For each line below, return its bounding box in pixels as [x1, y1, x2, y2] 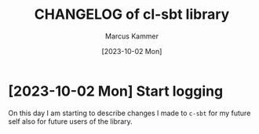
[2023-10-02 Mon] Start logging [8, 82, 224, 100]
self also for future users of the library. [8, 116, 133, 126]
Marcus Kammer [104, 31, 159, 41]
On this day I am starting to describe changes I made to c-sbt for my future [8, 108, 251, 118]
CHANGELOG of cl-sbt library [34, 5, 230, 24]
